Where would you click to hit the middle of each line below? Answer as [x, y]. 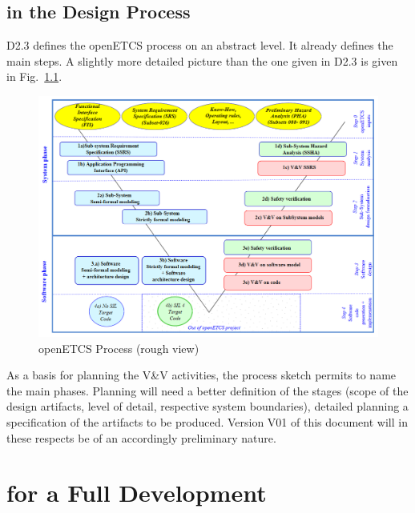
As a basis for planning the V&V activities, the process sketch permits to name [201, 375]
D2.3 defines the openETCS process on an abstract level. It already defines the [200, 45]
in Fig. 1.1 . [34, 76]
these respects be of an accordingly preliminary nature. [141, 437]
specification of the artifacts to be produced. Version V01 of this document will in [207, 421]
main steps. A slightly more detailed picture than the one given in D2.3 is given [202, 60]
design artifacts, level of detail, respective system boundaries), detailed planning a [207, 406]
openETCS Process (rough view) [119, 348]
